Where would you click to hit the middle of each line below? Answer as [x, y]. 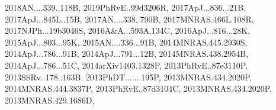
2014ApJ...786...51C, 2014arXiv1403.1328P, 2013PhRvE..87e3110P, [126, 65]
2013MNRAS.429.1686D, [50, 100]
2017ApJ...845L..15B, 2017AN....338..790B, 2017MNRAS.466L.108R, [129, 19]
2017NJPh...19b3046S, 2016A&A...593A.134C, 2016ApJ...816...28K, [128, 30]
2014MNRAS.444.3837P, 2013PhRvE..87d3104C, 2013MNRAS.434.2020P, [138, 88]
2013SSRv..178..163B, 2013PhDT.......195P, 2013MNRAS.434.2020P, [129, 77]
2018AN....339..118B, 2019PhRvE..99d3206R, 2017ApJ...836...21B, [126, 7]
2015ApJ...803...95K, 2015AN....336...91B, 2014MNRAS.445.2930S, [126, 42]
